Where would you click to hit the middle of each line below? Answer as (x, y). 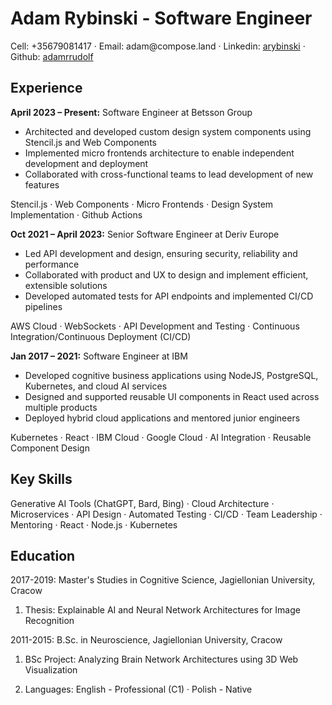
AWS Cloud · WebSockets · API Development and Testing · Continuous (155, 326)
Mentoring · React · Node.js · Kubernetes (94, 524)
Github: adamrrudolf (52, 56)
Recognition (49, 621)
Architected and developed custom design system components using (168, 131)
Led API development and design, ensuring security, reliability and (161, 253)
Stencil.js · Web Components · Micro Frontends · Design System (142, 204)
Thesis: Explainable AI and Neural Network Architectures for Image (162, 610)
